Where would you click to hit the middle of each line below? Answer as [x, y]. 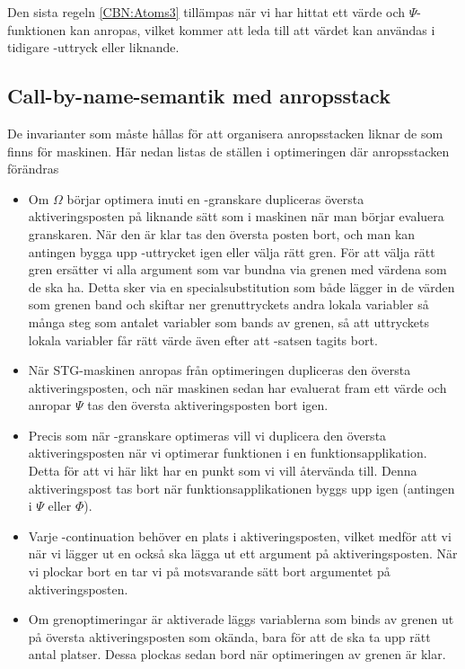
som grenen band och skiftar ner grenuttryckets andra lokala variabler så [228, 304]
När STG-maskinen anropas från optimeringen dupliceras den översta [219, 370]
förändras [33, 169]
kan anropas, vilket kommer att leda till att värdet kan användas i [253, 29]
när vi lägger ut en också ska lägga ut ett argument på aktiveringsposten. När [243, 553]
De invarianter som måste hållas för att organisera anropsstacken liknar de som [225, 133]
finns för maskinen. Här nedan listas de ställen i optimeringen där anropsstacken [228, 151]
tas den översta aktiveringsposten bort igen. [208, 405]
